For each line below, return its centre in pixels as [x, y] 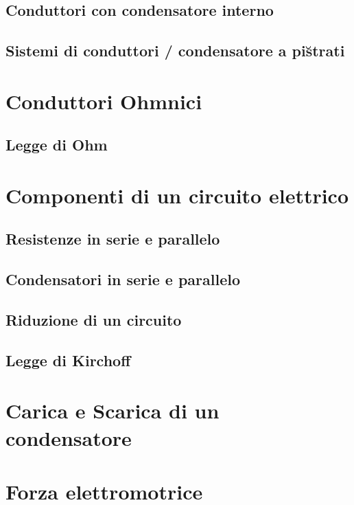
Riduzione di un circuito [94, 320]
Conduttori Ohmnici [104, 101]
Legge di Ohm [57, 145]
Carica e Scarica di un [113, 411]
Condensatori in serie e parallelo [123, 279]
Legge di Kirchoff [68, 360]
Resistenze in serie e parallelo [113, 239]
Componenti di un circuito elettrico [177, 195]
